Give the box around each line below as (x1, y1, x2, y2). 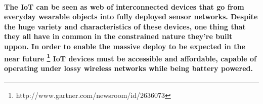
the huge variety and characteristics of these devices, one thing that (4, 21, 246, 31)
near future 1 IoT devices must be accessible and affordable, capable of (4, 51, 257, 63)
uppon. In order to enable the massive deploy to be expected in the (4, 41, 245, 51)
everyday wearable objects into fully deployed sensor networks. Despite (4, 11, 258, 22)
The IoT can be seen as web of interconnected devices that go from (4, 1, 244, 12)
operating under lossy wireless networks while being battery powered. (4, 62, 253, 73)
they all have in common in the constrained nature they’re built (4, 31, 233, 42)
